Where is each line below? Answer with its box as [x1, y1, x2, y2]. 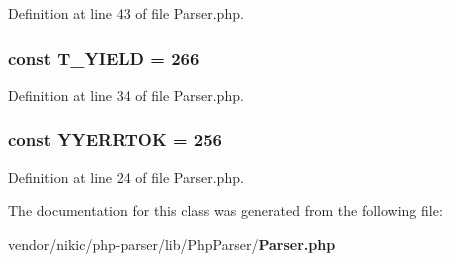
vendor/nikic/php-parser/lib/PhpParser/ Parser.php [8, 233, 336, 254]
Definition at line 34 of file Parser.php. [8, 84, 244, 105]
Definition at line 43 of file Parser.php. [8, 3, 244, 23]
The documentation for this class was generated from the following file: [8, 200, 443, 221]
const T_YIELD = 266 [8, 45, 200, 70]
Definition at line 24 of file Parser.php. [8, 166, 244, 187]
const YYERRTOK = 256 [8, 127, 223, 152]
